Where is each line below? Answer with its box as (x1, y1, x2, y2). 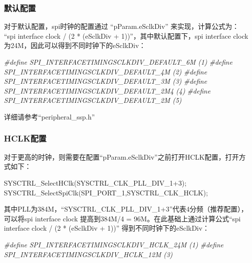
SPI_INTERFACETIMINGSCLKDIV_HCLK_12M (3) (4, 249, 173, 259)
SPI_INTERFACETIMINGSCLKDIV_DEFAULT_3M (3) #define (4, 76, 207, 86)
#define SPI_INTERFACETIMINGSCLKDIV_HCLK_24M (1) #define (4, 239, 224, 249)
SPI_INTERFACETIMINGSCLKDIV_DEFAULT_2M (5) (4, 95, 182, 105)
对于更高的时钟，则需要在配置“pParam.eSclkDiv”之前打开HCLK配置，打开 (4, 151, 239, 162)
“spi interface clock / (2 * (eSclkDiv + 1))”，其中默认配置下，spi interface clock (4, 30, 249, 41)
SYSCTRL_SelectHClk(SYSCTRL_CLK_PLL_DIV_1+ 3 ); (4, 177, 187, 188)
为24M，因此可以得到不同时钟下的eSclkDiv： (4, 40, 146, 50)
